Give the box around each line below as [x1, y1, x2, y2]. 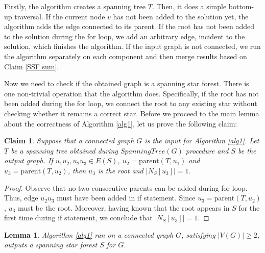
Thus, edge [4, 192, 38, 203]
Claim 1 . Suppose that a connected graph [4, 135, 134, 146]
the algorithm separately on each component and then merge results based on [4, 50, 247, 61]
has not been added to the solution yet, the [113, 11, 249, 21]
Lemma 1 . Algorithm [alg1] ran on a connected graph [4, 229, 174, 240]
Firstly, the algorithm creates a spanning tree [4, 1, 146, 11]
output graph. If [4, 155, 53, 166]
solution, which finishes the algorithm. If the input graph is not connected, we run [4, 41, 261, 52]
